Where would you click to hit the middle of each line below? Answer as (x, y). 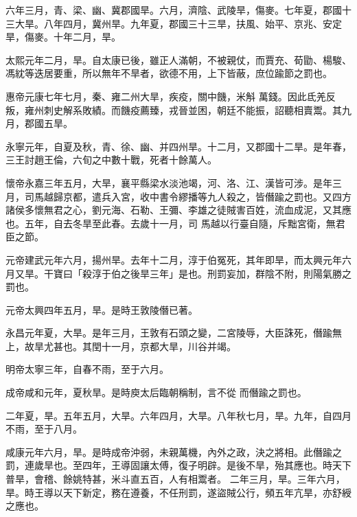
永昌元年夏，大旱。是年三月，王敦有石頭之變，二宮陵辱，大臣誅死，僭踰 (169, 333)
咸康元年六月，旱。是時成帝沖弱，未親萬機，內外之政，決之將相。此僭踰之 (174, 451)
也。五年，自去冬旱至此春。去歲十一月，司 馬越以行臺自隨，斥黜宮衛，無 (171, 223)
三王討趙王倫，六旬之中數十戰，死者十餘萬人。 (111, 160)
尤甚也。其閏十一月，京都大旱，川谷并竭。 (140, 346)
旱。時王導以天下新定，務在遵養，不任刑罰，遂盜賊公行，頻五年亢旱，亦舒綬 (178, 492)
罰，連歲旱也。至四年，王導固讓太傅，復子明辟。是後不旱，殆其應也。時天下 (178, 465)
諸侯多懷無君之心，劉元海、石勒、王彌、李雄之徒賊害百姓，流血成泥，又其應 (178, 210)
